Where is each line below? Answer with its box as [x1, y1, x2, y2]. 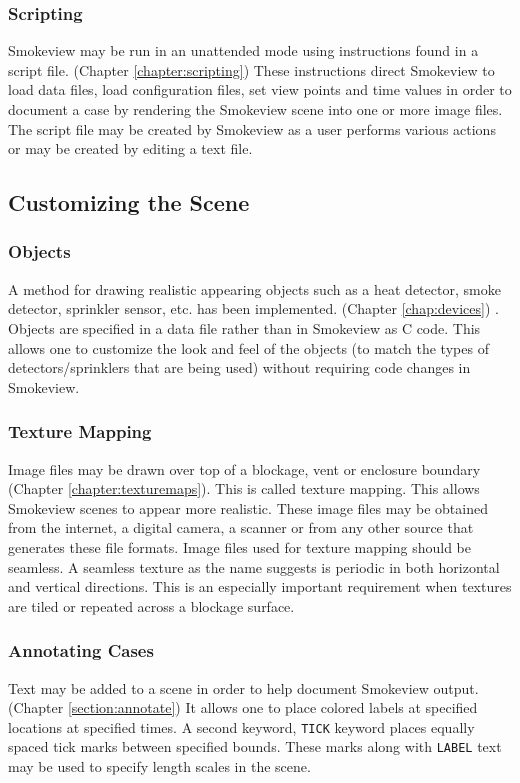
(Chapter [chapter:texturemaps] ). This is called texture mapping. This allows [8, 478, 480, 499]
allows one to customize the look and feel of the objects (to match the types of [8, 337, 489, 358]
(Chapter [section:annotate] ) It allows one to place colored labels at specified [8, 697, 478, 718]
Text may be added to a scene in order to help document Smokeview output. [8, 677, 479, 698]
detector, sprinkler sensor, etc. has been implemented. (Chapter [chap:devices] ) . [8, 298, 499, 319]
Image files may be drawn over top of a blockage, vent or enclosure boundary [8, 458, 481, 479]
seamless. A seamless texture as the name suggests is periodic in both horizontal [8, 556, 500, 577]
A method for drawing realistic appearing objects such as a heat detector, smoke [8, 278, 501, 299]
